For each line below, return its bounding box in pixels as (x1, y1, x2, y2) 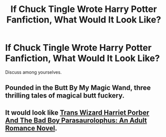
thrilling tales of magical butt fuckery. (5, 91, 125, 100)
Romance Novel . (5, 124, 57, 133)
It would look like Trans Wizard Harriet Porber (5, 108, 150, 117)
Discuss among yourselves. (5, 69, 62, 75)
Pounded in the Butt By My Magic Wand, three (5, 84, 151, 92)
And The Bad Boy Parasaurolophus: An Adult (5, 116, 147, 125)
